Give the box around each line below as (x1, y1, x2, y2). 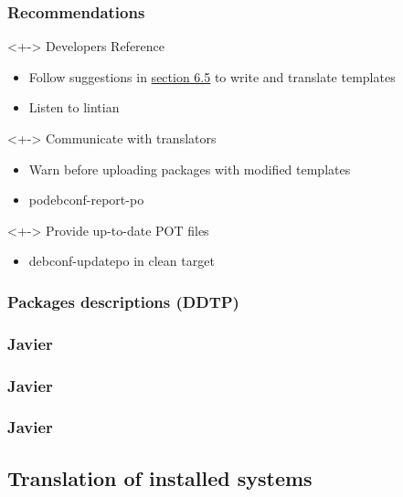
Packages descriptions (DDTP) (7, 290, 239, 312)
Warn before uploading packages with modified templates (28, 159, 351, 178)
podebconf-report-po (28, 190, 144, 209)
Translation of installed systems (7, 463, 313, 492)
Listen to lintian (28, 98, 120, 117)
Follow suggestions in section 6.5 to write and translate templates (28, 67, 396, 86)
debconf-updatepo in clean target (28, 251, 215, 270)
